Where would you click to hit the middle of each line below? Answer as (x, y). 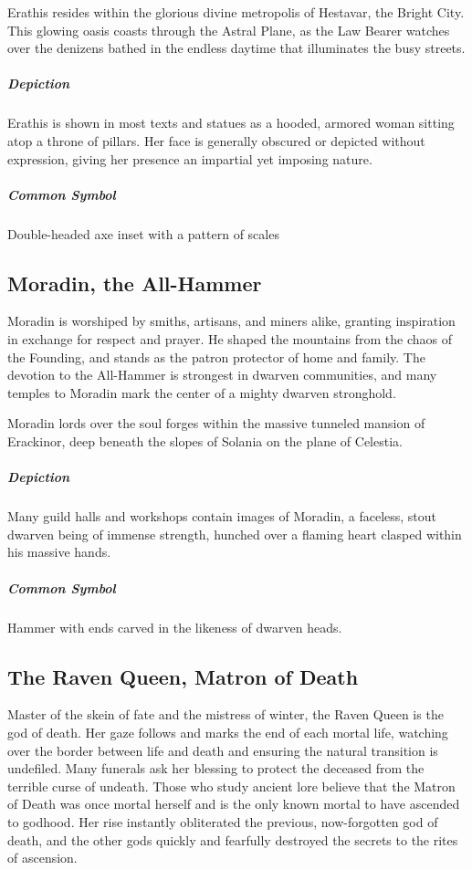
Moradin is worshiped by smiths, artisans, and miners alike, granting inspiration (231, 321)
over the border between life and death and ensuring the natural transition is (223, 750)
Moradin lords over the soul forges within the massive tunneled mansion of (216, 423)
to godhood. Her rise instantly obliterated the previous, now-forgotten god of (223, 821)
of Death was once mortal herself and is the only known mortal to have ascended (234, 804)
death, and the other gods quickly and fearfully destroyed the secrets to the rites (233, 839)
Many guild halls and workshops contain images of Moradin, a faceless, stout (222, 516)
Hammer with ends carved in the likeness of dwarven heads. (175, 627)
